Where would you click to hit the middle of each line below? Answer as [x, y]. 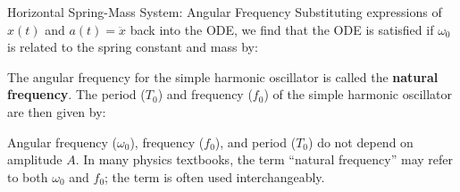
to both [28, 176]
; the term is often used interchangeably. [215, 176]
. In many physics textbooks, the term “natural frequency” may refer [264, 159]
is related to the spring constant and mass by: [133, 47]
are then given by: [57, 111]
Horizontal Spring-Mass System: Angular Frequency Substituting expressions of [225, 12]
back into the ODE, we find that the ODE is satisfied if [282, 29]
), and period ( [255, 142]
